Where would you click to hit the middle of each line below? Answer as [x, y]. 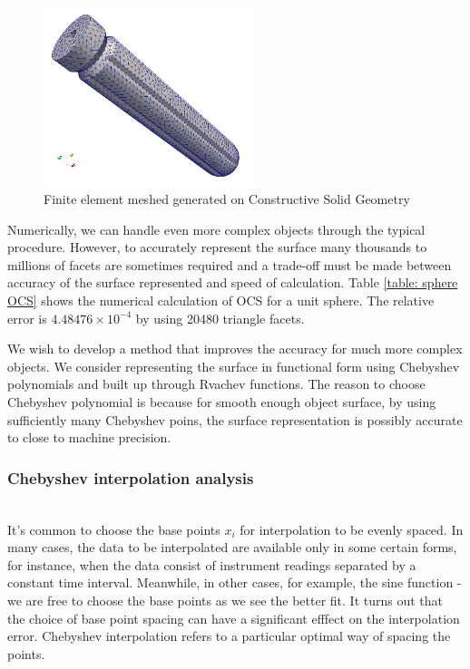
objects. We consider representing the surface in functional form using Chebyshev [234, 366]
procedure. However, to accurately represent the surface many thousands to [217, 247]
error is [27, 318]
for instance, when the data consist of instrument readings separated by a [212, 564]
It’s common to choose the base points [114, 529]
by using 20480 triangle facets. [220, 318]
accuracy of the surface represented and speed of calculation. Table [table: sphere [233, 282]
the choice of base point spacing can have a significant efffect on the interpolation [234, 618]
